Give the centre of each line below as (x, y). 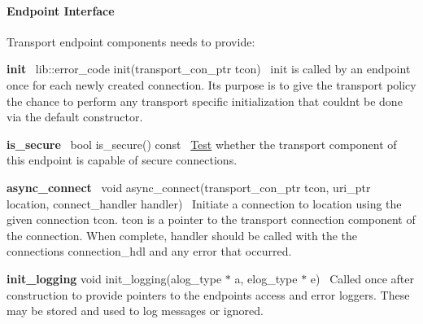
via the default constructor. (75, 117)
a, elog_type (266, 278)
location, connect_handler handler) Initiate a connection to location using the (204, 203)
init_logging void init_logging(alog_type (114, 278)
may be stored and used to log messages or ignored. (135, 311)
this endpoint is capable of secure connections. (122, 160)
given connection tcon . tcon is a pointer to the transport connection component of (211, 219)
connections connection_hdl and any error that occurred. (149, 251)
